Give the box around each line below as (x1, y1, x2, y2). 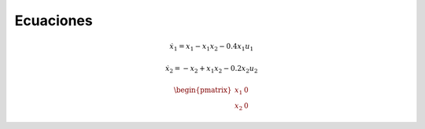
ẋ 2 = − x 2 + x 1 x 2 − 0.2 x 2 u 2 (165, 64, 258, 75)
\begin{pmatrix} (173, 86, 232, 94)
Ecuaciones (14, 12, 94, 29)
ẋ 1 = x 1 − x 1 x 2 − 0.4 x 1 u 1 (169, 42, 254, 53)
